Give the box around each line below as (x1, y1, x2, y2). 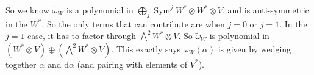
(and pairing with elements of (77, 57, 188, 70)
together (5, 57, 37, 70)
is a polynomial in (66, 4, 134, 16)
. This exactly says (111, 42, 181, 55)
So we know (5, 4, 49, 16)
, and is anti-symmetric (223, 4, 309, 16)
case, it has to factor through (27, 29, 137, 42)
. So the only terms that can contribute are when (41, 17, 225, 30)
